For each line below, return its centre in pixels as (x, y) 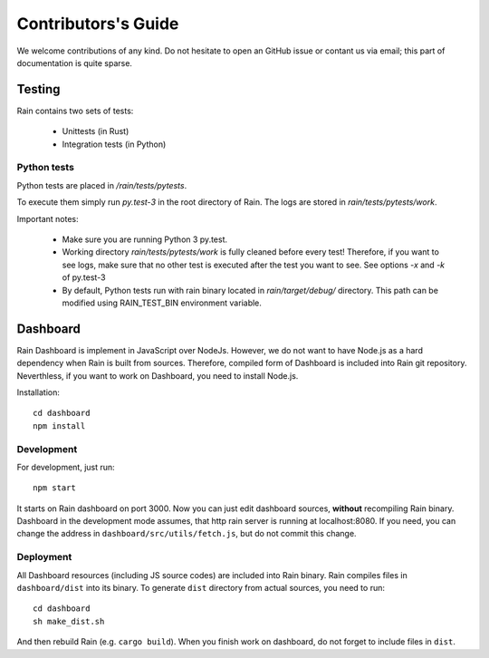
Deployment (44, 557)
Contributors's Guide (98, 24)
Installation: (38, 392)
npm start (54, 488)
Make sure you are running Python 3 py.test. (145, 239)
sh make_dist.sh (69, 621)
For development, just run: (66, 467)
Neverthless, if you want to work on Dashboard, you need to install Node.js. (158, 375)
